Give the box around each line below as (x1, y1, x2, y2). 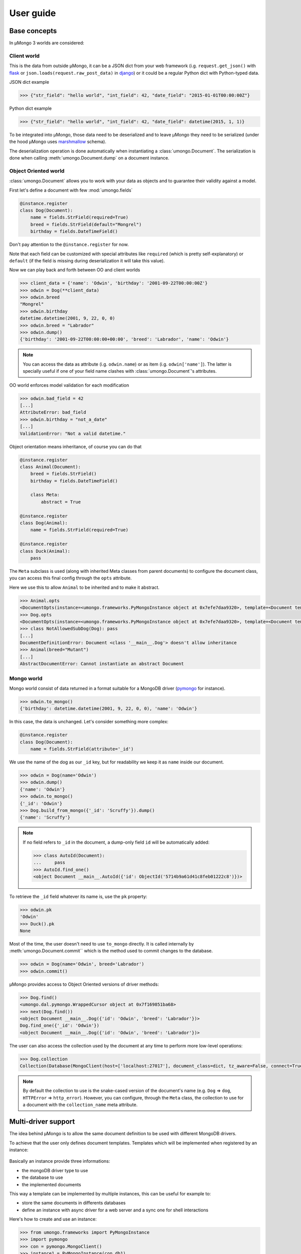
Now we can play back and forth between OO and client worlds (9, 267, 140, 273)
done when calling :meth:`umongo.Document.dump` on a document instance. (9, 155, 170, 161)
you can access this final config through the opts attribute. (9, 575, 132, 581)
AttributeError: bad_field (20, 409, 86, 415)
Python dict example (9, 105, 52, 111)
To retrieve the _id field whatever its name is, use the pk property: (9, 893, 147, 899)
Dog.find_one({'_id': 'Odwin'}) (20, 1023, 100, 1028)
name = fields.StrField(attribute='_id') (30, 746, 134, 752)
